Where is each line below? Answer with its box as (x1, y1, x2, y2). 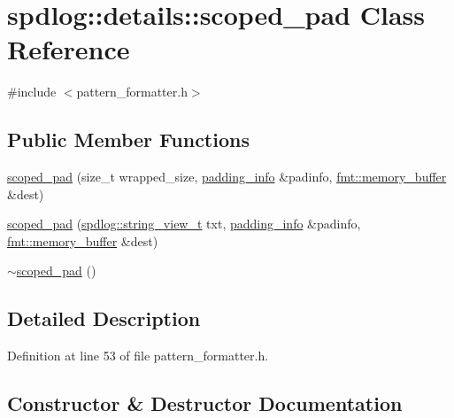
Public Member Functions (7, 126, 250, 153)
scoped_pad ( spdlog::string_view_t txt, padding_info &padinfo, (7, 214, 361, 233)
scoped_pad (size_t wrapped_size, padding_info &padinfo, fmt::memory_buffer (7, 167, 447, 186)
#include (7, 82, 57, 101)
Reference (7, 31, 130, 67)
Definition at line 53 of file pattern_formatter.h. (7, 346, 269, 365)
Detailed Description (7, 305, 201, 332)
